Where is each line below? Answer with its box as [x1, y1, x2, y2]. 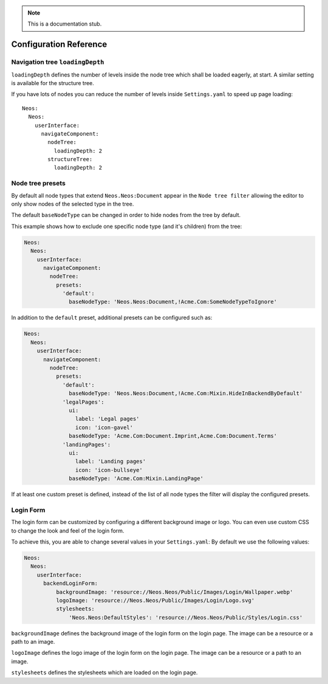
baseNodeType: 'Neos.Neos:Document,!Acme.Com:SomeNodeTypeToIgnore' [69, 299, 278, 305]
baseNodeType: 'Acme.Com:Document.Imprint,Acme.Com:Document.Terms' [69, 432, 278, 440]
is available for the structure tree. [11, 79, 94, 86]
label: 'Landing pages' [75, 458, 146, 465]
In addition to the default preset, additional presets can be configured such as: [11, 314, 213, 322]
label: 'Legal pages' [75, 415, 140, 423]
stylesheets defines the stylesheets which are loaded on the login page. [11, 669, 198, 676]
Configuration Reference [11, 40, 108, 50]
